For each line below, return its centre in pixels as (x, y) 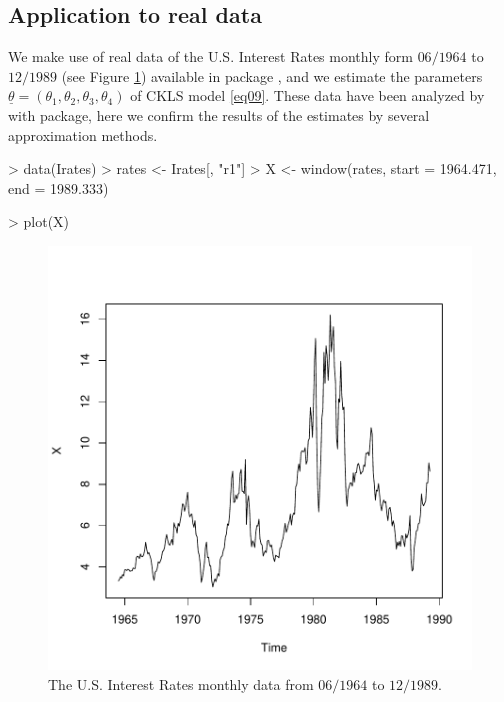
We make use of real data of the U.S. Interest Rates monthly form (210, 56)
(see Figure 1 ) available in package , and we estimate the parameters (272, 75)
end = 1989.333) (58, 187)
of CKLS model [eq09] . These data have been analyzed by (307, 95)
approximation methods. (83, 134)
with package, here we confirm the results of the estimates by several (219, 114)
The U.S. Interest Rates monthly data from (181, 683)
